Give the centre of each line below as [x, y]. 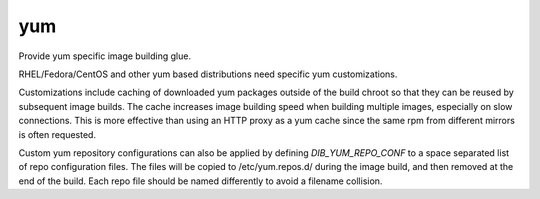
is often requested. [57, 134]
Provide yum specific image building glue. [105, 56]
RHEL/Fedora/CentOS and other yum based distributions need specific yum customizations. [208, 74]
